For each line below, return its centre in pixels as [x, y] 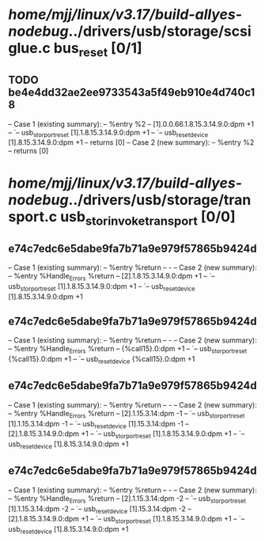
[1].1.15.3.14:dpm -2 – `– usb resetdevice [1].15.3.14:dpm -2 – [100, 510]
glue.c [30, 48]
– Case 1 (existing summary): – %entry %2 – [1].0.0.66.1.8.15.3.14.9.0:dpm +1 [131, 123]
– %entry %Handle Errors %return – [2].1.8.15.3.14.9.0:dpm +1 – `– [112, 277]
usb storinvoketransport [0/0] [148, 218]
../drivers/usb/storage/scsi [160, 31]
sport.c [33, 216]
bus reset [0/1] [98, 50]
